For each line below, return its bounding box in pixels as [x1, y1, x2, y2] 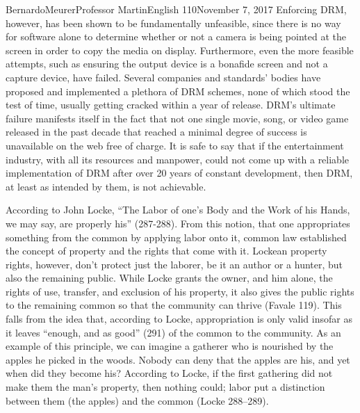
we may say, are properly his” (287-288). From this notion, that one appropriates [6, 216, 350, 230]
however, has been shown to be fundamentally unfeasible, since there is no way [6, 15, 341, 30]
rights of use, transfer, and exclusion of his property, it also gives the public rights [6, 284, 354, 298]
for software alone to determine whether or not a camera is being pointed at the [6, 29, 346, 44]
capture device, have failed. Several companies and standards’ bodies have [6, 70, 321, 84]
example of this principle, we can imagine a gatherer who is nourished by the [6, 339, 334, 353]
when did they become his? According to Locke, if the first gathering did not [6, 366, 333, 380]
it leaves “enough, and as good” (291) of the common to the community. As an [6, 325, 341, 339]
